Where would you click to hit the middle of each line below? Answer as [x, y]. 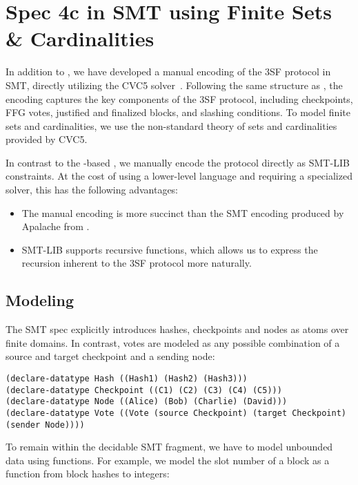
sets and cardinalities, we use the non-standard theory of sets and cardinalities [171, 125]
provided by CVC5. [47, 139]
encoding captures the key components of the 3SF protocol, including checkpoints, [179, 98]
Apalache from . [56, 226]
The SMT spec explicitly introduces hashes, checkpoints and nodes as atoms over [177, 329]
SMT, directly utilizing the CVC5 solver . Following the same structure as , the [174, 85]
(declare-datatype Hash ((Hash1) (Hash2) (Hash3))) [127, 379]
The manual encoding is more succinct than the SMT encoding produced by [183, 212]
